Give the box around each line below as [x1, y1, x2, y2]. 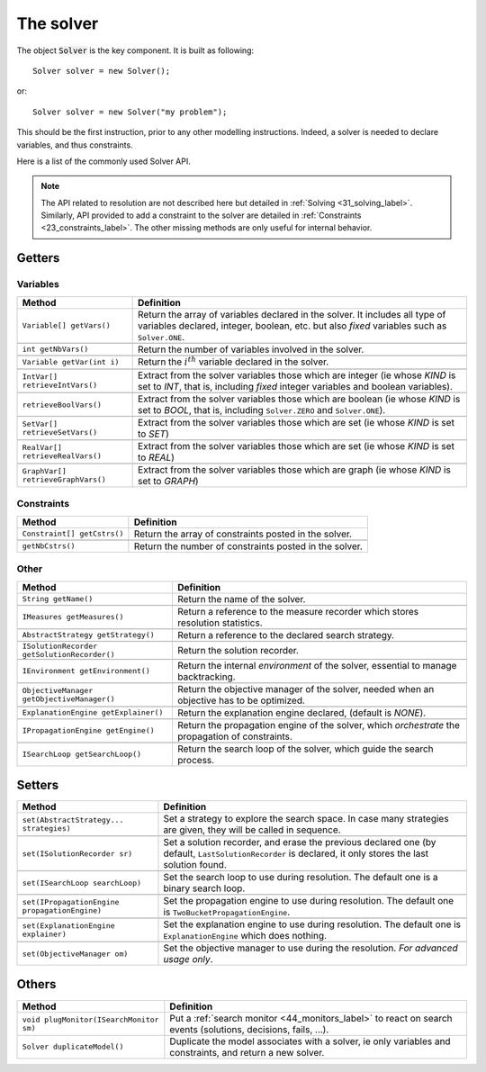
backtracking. [176, 671, 236, 683]
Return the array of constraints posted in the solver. [133, 527, 353, 540]
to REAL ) [138, 451, 175, 464]
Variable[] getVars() [22, 320, 112, 330]
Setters [16, 777, 59, 792]
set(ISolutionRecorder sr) [22, 849, 133, 859]
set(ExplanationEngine [22, 921, 116, 931]
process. [176, 753, 215, 766]
